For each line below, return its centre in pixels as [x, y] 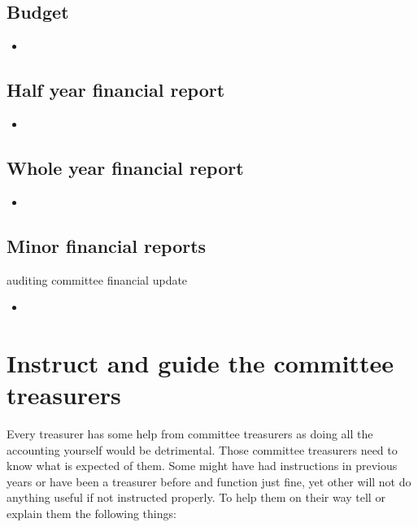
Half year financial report [116, 90]
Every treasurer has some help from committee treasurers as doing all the [190, 434]
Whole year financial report [125, 167]
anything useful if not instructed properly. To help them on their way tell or [196, 497]
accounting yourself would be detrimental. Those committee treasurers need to [202, 449]
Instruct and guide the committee [200, 362]
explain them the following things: [91, 514]
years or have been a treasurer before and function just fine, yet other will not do [209, 481]
